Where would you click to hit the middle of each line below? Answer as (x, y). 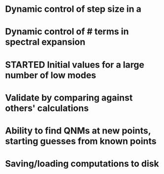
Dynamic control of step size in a (73, 9)
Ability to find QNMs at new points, (78, 130)
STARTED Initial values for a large (75, 65)
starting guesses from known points (81, 141)
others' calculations (47, 108)
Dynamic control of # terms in (67, 32)
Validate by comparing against (69, 98)
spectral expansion (45, 42)
